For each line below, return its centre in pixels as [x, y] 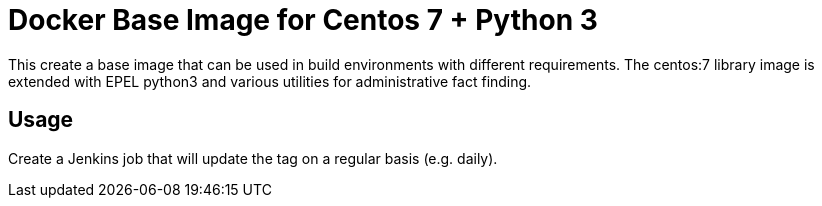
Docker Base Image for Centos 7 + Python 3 [303, 20]
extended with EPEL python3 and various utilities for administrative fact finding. [270, 81]
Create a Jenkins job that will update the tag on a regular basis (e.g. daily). [253, 158]
